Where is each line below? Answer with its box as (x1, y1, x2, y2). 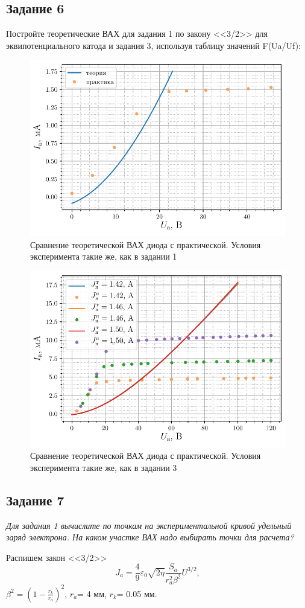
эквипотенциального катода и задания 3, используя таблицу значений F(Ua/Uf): (6, 39, 301, 51)
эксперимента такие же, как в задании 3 (30, 461, 177, 473)
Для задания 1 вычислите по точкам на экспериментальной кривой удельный (6, 519, 292, 531)
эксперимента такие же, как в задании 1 (30, 250, 177, 263)
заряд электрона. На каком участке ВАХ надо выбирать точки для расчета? (6, 531, 294, 543)
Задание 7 (6, 490, 64, 509)
